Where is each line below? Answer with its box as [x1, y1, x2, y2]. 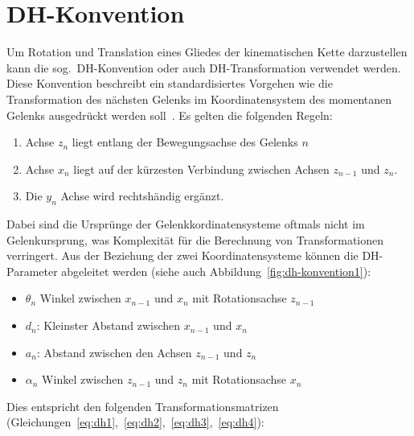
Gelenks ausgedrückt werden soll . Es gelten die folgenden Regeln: [6, 106, 333, 123]
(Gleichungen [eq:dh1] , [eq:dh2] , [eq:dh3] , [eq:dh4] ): [6, 413, 264, 430]
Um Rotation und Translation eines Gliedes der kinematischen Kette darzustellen [6, 43, 408, 60]
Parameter [6, 262, 58, 279]
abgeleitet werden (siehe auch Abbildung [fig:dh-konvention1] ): [61, 262, 371, 279]
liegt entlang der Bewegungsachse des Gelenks [72, 134, 298, 150]
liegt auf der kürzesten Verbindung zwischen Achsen [73, 160, 330, 177]
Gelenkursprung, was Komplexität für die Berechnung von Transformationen [6, 231, 384, 248]
